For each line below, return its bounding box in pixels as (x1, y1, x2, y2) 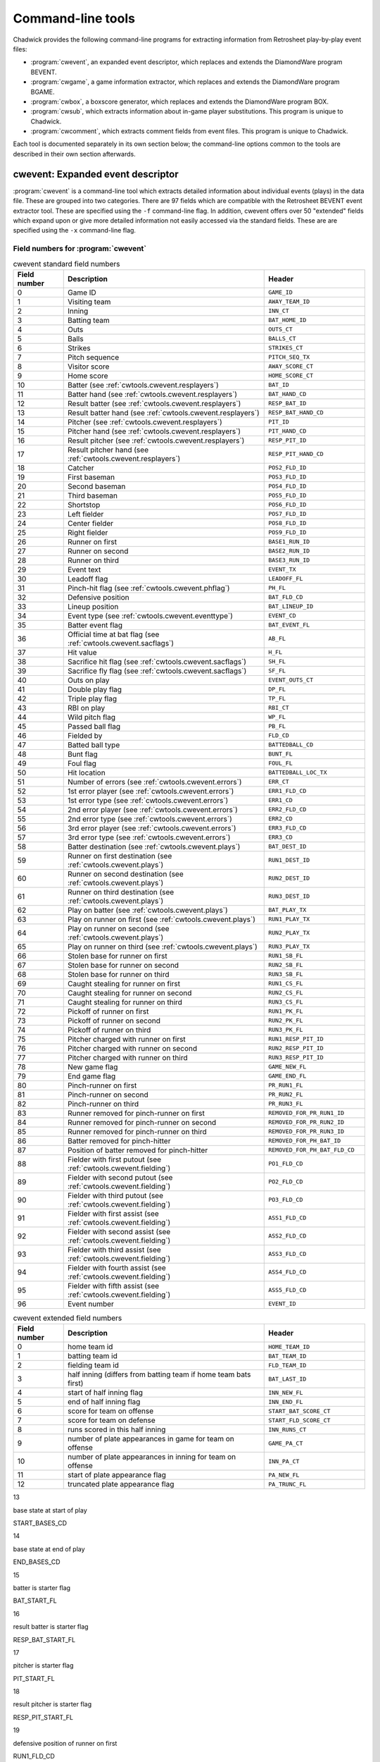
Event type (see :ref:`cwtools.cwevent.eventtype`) (67, 610, 234, 620)
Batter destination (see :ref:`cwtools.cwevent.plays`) (67, 842, 241, 851)
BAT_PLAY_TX (268, 906, 307, 914)
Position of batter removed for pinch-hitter (67, 1145, 208, 1155)
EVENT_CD (268, 612, 296, 620)
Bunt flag (67, 749, 98, 759)
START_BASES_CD (13, 1519, 67, 1527)
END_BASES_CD (13, 1558, 61, 1566)
